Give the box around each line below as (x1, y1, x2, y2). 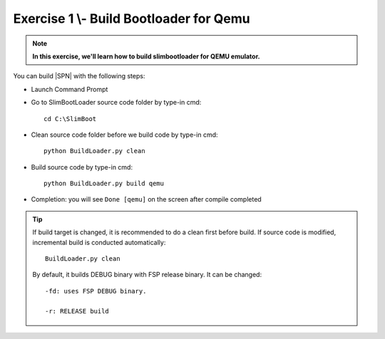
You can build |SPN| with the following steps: (13, 72, 145, 80)
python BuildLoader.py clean (43, 147, 145, 155)
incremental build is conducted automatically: (32, 238, 166, 246)
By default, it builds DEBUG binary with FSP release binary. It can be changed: (32, 271, 262, 279)
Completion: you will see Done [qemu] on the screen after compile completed (31, 195, 262, 204)
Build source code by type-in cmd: (31, 162, 133, 171)
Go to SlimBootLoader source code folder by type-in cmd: (31, 98, 202, 107)
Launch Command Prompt (31, 85, 108, 93)
